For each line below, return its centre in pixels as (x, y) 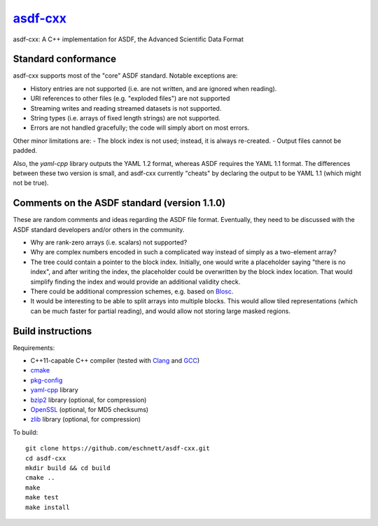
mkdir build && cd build (68, 468)
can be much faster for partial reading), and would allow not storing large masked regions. (160, 311)
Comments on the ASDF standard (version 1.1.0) (119, 203)
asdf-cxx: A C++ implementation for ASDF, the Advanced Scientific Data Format (128, 39)
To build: (26, 432)
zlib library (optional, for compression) (86, 420)
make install (48, 507)
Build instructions (52, 331)
